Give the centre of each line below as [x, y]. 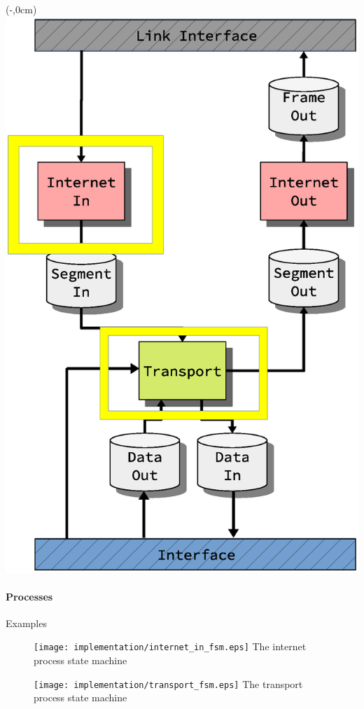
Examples [26, 623]
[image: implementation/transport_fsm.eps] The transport [168, 683]
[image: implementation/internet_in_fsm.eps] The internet [170, 646]
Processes [29, 596]
